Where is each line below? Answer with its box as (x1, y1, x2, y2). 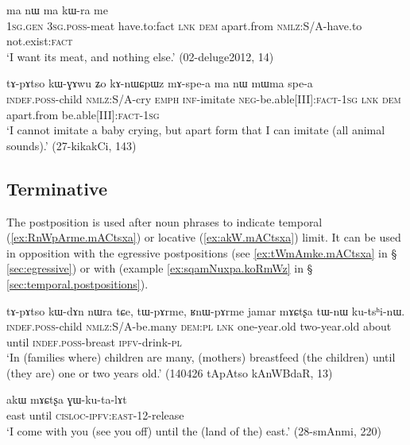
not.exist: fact (6, 33, 73, 49)
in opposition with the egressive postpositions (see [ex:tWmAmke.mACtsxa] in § (6, 244, 397, 261)
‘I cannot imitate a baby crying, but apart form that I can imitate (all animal (6, 122, 385, 138)
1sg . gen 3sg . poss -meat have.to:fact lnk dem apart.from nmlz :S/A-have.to (6, 17, 362, 33)
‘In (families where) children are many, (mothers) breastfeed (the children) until (6, 349, 396, 366)
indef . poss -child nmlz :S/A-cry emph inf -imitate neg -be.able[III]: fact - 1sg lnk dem (6, 90, 401, 106)
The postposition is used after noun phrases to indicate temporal (6, 213, 323, 230)
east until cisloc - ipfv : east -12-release (6, 407, 184, 424)
